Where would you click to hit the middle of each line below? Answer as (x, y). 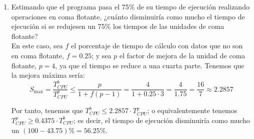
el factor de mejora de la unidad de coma (182, 55)
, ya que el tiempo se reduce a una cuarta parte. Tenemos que (150, 65)
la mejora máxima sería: (48, 75)
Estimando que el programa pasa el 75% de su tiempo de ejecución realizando (130, 6)
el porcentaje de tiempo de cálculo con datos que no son (157, 46)
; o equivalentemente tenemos (192, 110)
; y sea (101, 55)
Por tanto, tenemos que (47, 110)
